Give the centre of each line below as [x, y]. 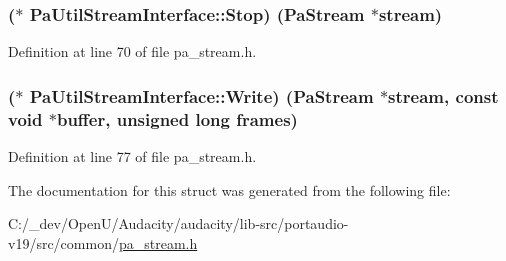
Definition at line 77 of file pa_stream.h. [132, 155]
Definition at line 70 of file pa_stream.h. [132, 51]
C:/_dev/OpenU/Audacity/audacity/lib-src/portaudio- [178, 223]
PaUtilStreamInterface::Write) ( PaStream [201, 95]
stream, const [443, 95]
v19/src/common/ [63, 242]
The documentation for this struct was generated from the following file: [229, 189]
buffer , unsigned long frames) [177, 118]
